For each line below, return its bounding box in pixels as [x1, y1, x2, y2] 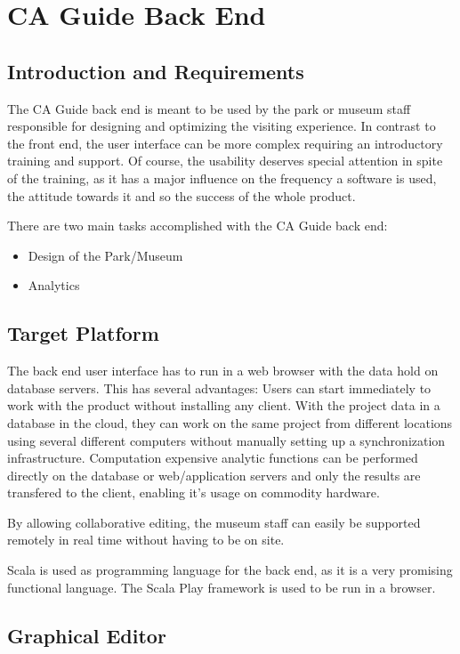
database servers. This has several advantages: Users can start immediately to [7, 378, 432, 397]
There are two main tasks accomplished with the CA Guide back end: [7, 216, 388, 235]
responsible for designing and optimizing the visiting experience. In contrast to [7, 117, 436, 135]
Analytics [28, 276, 80, 295]
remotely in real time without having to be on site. [7, 530, 285, 549]
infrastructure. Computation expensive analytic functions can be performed [7, 448, 418, 467]
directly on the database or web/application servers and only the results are [7, 465, 421, 484]
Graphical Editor [7, 621, 166, 649]
